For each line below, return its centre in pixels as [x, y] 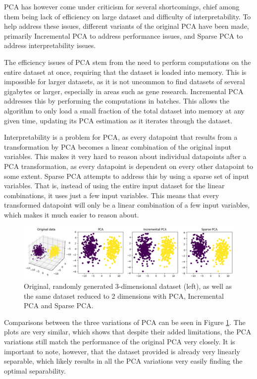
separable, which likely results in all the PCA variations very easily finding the [123, 361]
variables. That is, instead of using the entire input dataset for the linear [114, 186]
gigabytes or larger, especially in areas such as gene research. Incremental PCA [124, 91]
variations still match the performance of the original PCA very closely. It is [120, 342]
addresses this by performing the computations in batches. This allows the [117, 101]
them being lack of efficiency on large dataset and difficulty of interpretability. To [128, 16]
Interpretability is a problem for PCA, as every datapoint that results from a [121, 137]
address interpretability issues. [50, 45]
